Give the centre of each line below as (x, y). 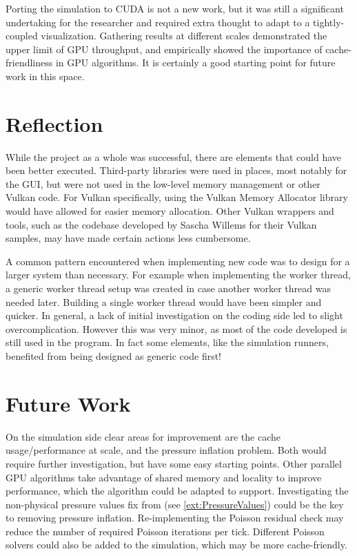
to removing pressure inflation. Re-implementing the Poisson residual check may (175, 518)
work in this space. (45, 76)
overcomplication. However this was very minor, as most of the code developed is (176, 328)
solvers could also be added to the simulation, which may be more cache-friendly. (176, 545)
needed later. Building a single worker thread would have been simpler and (164, 301)
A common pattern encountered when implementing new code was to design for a (178, 261)
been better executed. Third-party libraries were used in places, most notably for (176, 170)
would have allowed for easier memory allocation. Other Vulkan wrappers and (170, 211)
